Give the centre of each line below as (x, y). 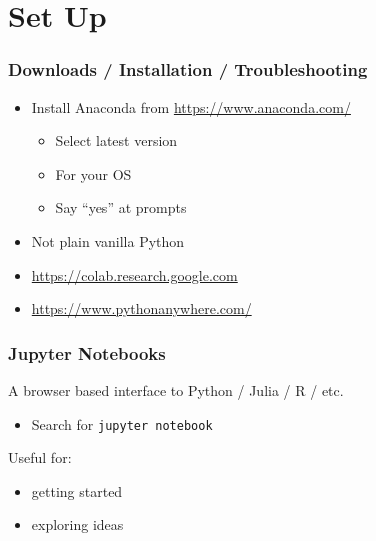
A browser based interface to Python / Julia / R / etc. (176, 389)
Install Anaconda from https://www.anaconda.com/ (191, 106)
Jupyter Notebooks (87, 352)
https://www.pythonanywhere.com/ (141, 308)
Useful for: (40, 457)
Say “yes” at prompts (121, 207)
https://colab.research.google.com (134, 274)
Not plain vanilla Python (108, 240)
